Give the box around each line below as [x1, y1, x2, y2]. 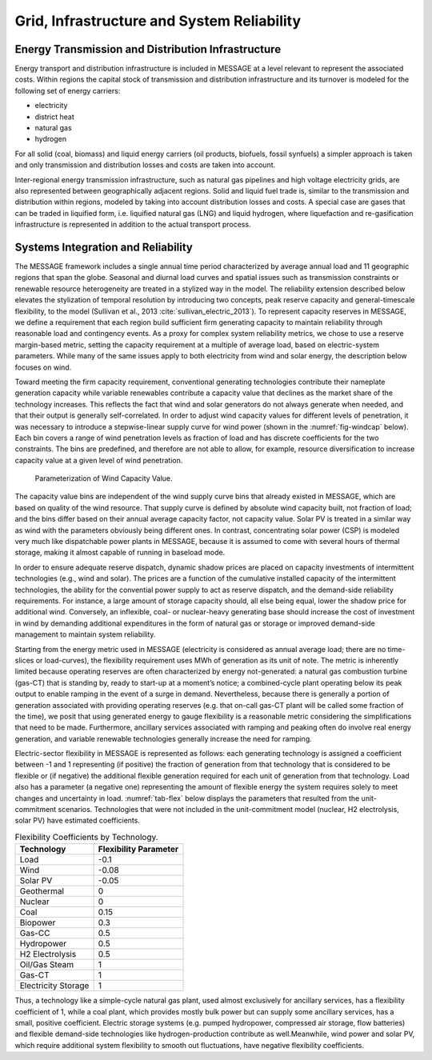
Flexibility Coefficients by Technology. [14, 831, 159, 842]
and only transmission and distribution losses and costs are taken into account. [14, 160, 276, 170]
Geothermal [19, 886, 64, 897]
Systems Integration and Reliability [14, 240, 194, 254]
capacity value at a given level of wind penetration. [14, 455, 183, 465]
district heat [34, 112, 75, 122]
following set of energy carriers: [14, 86, 121, 95]
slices [14, 655, 34, 665]
